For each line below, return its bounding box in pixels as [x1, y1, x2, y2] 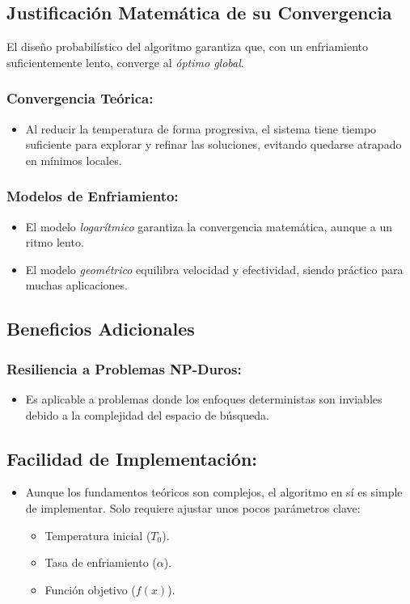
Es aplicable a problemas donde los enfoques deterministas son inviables [25, 390, 383, 407]
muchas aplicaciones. [25, 277, 128, 294]
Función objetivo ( [44, 581, 136, 598]
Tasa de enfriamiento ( [44, 554, 157, 571]
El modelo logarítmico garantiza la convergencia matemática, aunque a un [25, 218, 392, 234]
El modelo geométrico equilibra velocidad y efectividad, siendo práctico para [25, 260, 404, 277]
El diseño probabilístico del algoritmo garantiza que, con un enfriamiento [6, 38, 368, 55]
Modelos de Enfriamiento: [6, 186, 179, 206]
